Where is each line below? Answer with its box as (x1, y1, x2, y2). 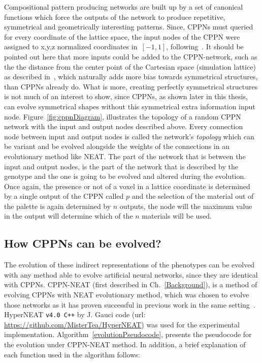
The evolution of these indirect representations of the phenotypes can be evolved (4, 259, 255, 270)
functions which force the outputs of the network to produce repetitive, (4, 11, 225, 22)
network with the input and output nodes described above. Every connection (4, 121, 243, 132)
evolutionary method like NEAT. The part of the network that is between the (4, 150, 246, 161)
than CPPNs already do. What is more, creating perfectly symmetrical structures (4, 81, 258, 92)
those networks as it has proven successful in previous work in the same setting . (4, 299, 255, 310)
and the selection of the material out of (132, 191, 254, 201)
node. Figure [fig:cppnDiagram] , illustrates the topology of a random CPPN (4, 111, 241, 122)
